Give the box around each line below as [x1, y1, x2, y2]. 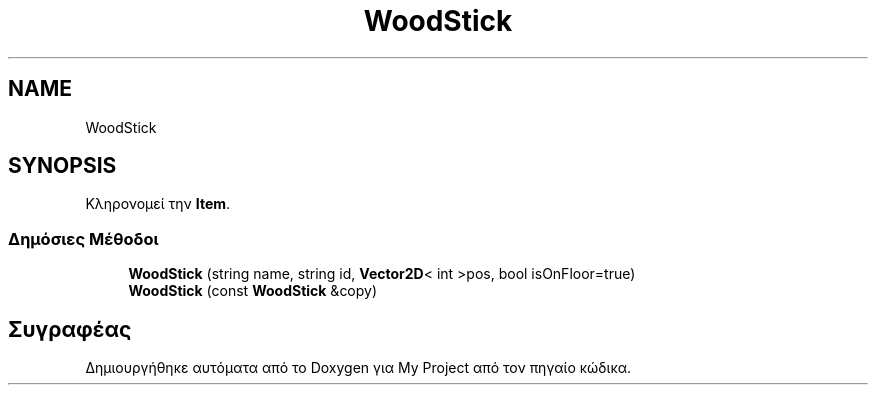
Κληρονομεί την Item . [85, 195, 231, 213]
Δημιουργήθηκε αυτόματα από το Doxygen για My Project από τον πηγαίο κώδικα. [85, 359, 632, 377]
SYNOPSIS [8, 153, 117, 179]
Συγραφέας [8, 316, 132, 342]
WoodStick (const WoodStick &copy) [128, 282, 378, 300]
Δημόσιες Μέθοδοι [8, 228, 159, 249]
